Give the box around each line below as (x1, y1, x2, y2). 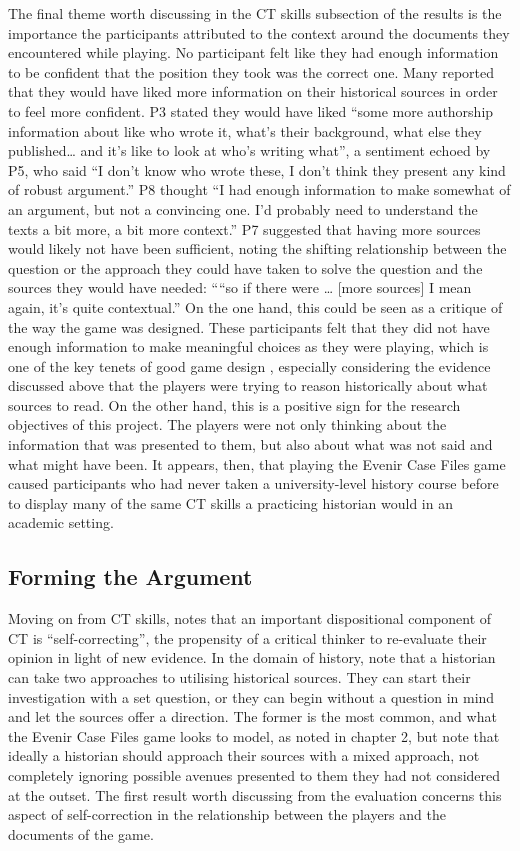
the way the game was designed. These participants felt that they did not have (8, 316, 490, 337)
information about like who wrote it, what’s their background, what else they (8, 120, 482, 141)
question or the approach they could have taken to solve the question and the (8, 257, 483, 278)
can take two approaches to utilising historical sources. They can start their (8, 667, 471, 688)
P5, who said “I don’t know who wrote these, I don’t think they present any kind (8, 159, 506, 180)
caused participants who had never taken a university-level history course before (8, 473, 499, 494)
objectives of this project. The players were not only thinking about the (8, 414, 447, 435)
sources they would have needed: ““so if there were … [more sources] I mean (8, 277, 472, 298)
